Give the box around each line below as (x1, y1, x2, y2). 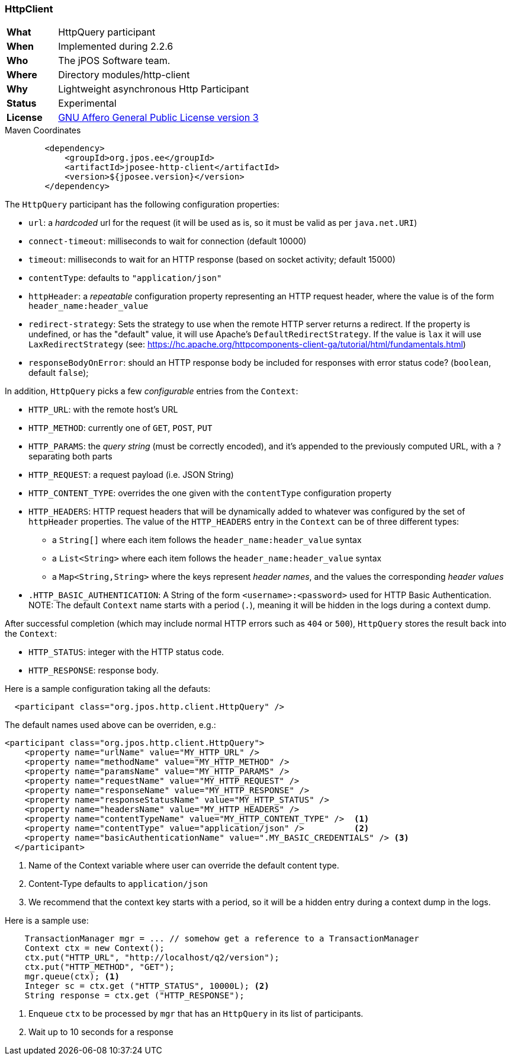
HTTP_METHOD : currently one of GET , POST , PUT (28, 423, 213, 433)
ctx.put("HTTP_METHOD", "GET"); (24, 962, 175, 972)
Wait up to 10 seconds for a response (28, 1027, 173, 1037)
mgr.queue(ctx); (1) (24, 972, 120, 982)
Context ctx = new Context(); (24, 943, 165, 953)
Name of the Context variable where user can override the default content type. (28, 860, 339, 871)
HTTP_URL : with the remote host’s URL (28, 404, 178, 415)
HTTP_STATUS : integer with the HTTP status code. (28, 647, 224, 657)
